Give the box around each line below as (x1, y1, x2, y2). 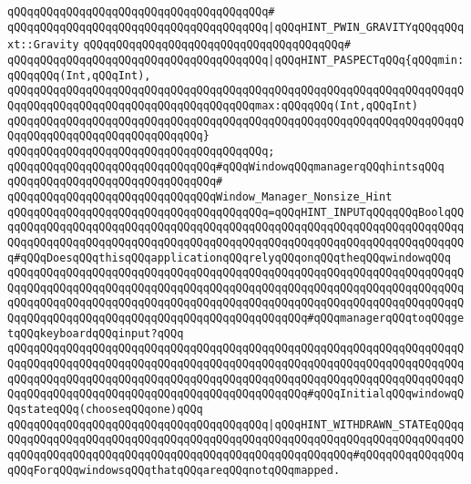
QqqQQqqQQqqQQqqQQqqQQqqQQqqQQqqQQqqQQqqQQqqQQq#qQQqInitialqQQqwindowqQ (7, 387, 465, 401)
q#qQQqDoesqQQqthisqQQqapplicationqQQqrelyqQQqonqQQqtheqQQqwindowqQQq (7, 251, 451, 264)
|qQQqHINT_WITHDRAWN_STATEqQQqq (268, 417, 465, 431)
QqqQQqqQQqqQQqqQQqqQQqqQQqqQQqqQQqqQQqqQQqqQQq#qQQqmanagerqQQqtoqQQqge (7, 312, 465, 325)
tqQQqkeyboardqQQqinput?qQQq (7, 326, 184, 340)
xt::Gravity (7, 38, 79, 52)
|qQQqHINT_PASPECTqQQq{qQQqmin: (268, 53, 465, 67)
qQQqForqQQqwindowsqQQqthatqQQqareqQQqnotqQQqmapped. (7, 463, 341, 477)
